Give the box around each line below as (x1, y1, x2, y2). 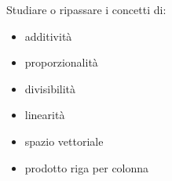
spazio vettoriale (24, 132, 104, 149)
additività (24, 27, 72, 44)
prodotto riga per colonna (24, 159, 149, 176)
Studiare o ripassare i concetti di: (6, 2, 167, 17)
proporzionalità (24, 54, 98, 71)
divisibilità (24, 80, 76, 96)
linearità (24, 107, 65, 123)
